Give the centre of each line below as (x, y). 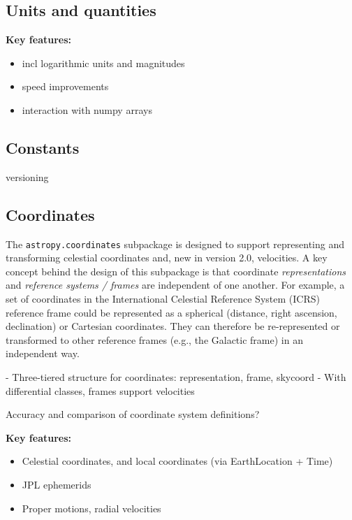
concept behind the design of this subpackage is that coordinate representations (176, 271)
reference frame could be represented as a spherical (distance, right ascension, (171, 312)
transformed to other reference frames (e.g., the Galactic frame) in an (154, 339)
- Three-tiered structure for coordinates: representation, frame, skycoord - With (176, 376)
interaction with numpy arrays (87, 109)
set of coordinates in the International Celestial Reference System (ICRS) (163, 299)
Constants (43, 147)
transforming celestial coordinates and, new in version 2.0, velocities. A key (167, 258)
